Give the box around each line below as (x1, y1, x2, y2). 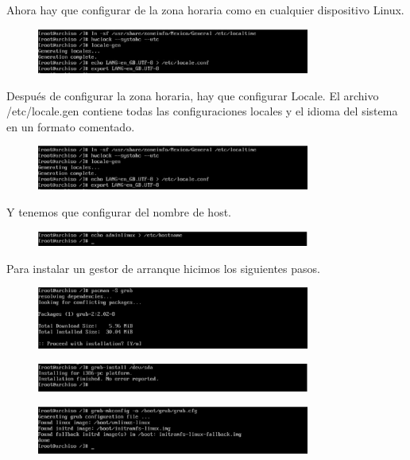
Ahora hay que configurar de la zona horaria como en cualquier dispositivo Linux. (6, 2, 404, 18)
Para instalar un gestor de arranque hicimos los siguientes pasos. (6, 259, 320, 276)
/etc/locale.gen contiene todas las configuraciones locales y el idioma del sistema (6, 103, 398, 119)
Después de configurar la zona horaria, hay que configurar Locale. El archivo (6, 87, 379, 103)
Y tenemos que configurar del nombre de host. (6, 203, 231, 220)
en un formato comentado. (6, 118, 135, 134)
